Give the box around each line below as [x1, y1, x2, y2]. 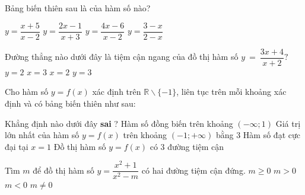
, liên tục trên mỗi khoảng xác [176, 85, 287, 98]
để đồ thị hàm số [33, 164, 94, 176]
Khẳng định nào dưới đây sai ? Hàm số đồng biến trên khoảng [5, 117, 233, 129]
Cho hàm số [5, 85, 49, 98]
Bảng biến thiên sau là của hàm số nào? [5, 2, 151, 14]
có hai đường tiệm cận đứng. [141, 164, 246, 176]
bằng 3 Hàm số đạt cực [215, 129, 300, 141]
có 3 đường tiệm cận [150, 140, 224, 152]
